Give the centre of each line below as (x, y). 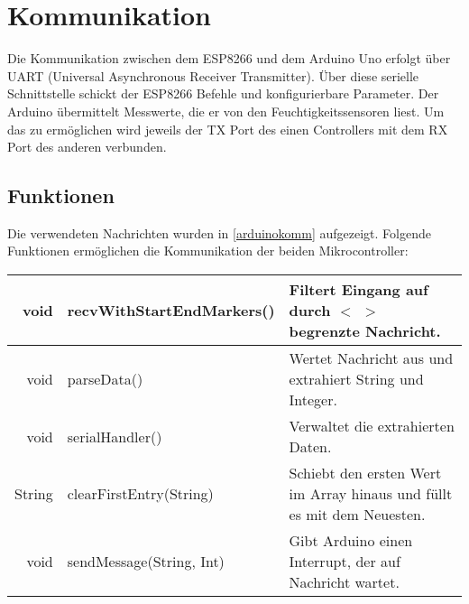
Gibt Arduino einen (351, 541)
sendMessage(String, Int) (146, 562)
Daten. (310, 447)
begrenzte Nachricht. (365, 331)
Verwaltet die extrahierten (372, 426)
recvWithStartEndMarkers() (171, 311)
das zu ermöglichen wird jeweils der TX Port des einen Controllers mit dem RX (228, 129)
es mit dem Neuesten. (357, 515)
